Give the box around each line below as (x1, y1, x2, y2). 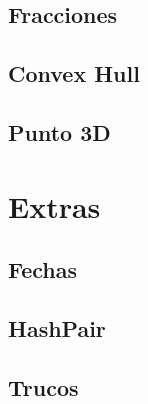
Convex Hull (8, 58, 140, 89)
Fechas (8, 254, 78, 285)
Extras (8, 185, 101, 226)
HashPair (8, 312, 106, 343)
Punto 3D (8, 116, 111, 147)
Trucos (8, 371, 79, 402)
